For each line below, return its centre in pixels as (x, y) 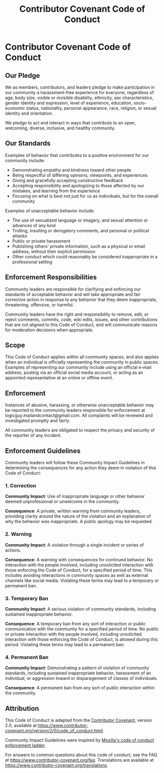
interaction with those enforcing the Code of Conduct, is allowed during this (82, 639)
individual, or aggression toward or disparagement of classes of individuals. (82, 678)
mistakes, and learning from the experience (56, 191)
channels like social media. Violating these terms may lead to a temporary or (82, 580)
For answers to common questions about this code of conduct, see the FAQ (81, 755)
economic (15, 108)
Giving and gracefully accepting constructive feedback (68, 180)
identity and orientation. (29, 113)
